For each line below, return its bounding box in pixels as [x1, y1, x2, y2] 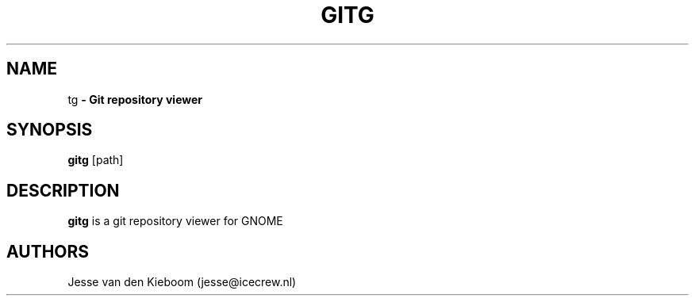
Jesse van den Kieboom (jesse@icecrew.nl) [67, 275, 297, 289]
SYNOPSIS [6, 120, 93, 140]
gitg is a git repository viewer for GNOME [67, 214, 283, 228]
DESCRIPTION [6, 180, 120, 201]
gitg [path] [67, 153, 124, 167]
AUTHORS [6, 241, 90, 262]
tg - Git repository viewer [67, 92, 203, 106]
